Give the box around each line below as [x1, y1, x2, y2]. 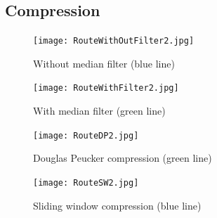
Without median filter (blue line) [33, 56, 175, 70]
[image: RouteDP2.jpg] [33, 130, 139, 141]
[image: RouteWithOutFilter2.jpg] [33, 36, 195, 46]
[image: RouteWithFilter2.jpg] [33, 83, 179, 94]
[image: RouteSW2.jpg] [33, 177, 139, 188]
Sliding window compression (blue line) [33, 198, 202, 212]
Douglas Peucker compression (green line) [33, 150, 212, 165]
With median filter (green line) [33, 103, 166, 118]
